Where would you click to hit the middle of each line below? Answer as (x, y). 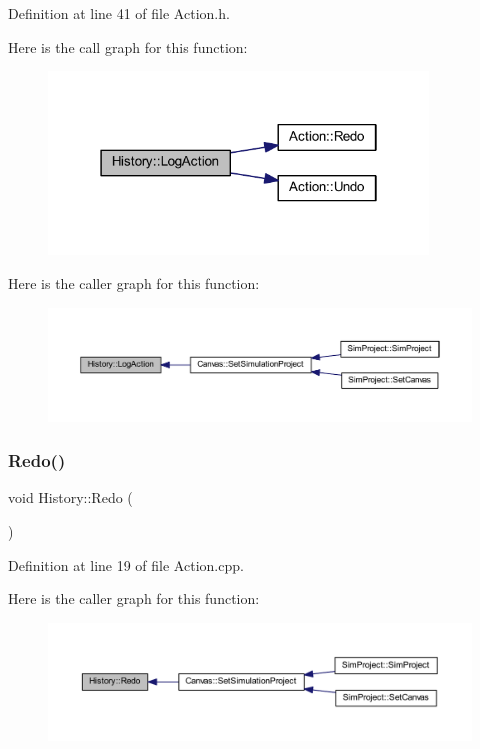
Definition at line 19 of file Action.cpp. (126, 564)
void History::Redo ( (70, 497)
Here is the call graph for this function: (128, 46)
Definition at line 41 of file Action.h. (119, 13)
